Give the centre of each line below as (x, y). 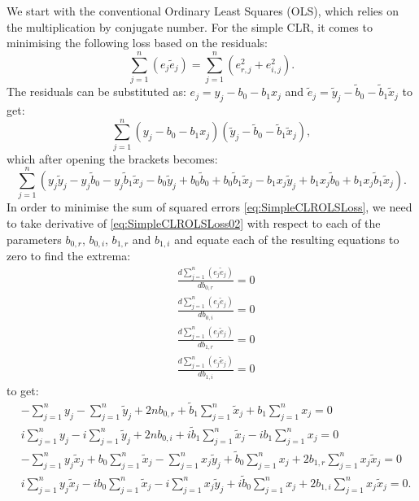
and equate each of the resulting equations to (287, 239)
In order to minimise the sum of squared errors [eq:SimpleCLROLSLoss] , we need (209, 207)
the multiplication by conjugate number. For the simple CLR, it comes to (190, 26)
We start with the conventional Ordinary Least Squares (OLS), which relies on (203, 11)
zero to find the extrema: (69, 255)
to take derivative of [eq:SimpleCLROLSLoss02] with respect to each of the (194, 222)
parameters (34, 239)
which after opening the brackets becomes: (112, 158)
